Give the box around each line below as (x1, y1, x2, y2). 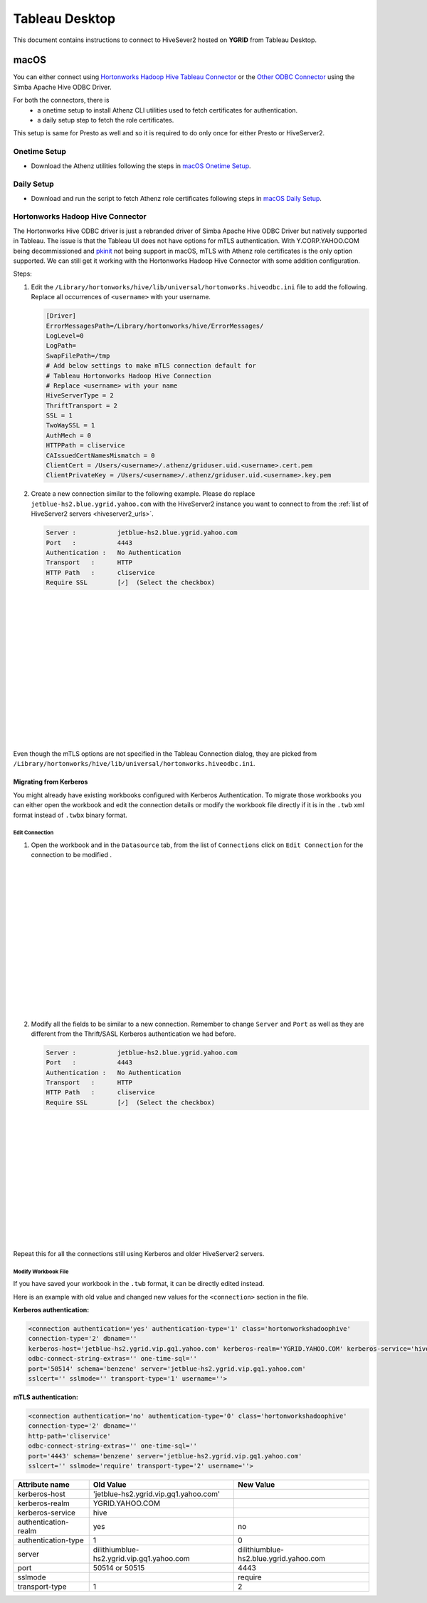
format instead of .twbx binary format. (13, 811, 127, 819)
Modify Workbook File (13, 1268, 69, 1275)
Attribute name (17, 1479, 70, 1489)
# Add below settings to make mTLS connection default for (46, 362, 256, 370)
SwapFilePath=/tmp (46, 351, 110, 360)
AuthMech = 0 (46, 431, 92, 440)
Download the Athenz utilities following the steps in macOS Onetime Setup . (31, 161, 252, 170)
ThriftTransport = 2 (46, 401, 117, 410)
